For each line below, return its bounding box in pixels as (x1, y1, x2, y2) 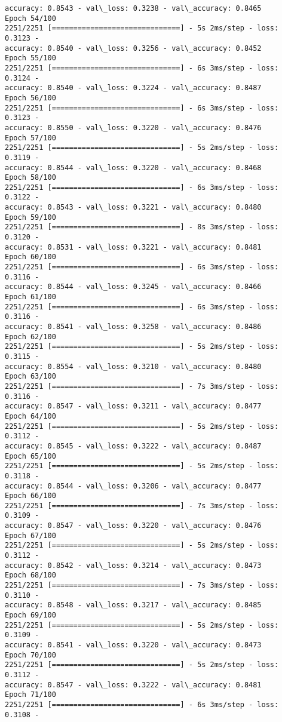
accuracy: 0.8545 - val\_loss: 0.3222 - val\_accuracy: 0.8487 (5, 441, 262, 450)
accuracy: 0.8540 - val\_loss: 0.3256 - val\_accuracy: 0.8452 (5, 44, 262, 53)
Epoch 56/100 (5, 93, 56, 102)
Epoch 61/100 (5, 293, 56, 302)
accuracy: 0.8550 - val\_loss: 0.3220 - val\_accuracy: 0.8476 (5, 123, 262, 132)
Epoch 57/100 (5, 133, 56, 142)
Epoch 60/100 (5, 253, 56, 262)
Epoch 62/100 (5, 332, 56, 341)
